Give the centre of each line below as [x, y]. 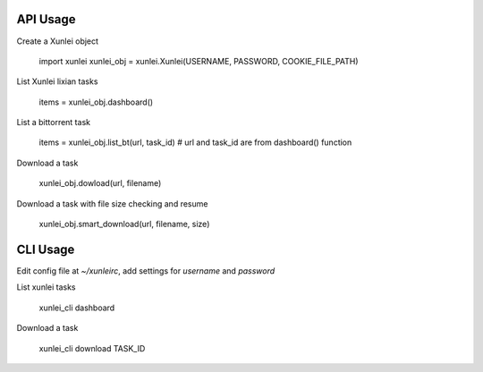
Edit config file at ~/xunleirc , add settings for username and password [146, 271]
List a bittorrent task [54, 123]
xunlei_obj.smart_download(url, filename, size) [124, 224]
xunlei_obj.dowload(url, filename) [100, 183]
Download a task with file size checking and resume [112, 203]
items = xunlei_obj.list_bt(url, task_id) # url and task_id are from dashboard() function [195, 142]
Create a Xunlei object [57, 41]
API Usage [46, 19]
